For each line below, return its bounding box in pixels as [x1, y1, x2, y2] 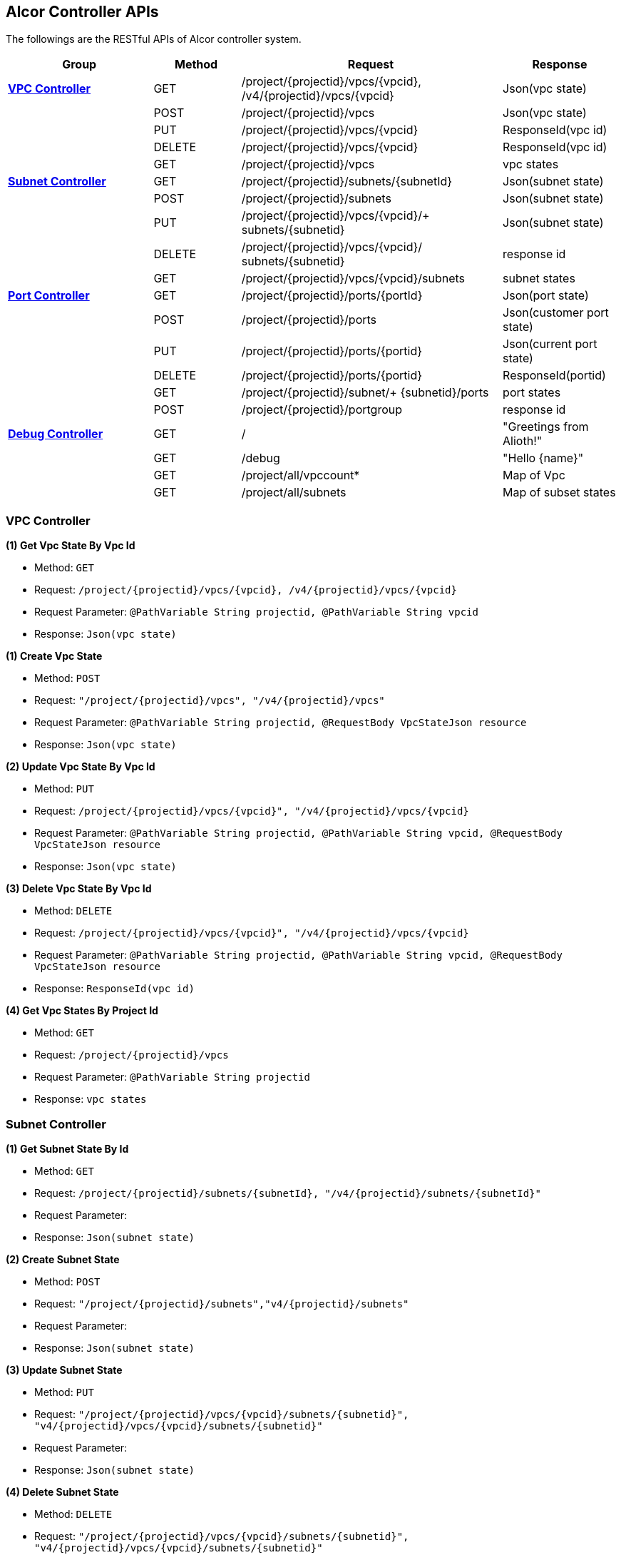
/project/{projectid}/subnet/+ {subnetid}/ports [241, 385, 489, 400]
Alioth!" [503, 434, 543, 449]
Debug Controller [8, 427, 103, 442]
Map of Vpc [503, 468, 565, 483]
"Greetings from [503, 419, 589, 434]
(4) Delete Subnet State [6, 1485, 119, 1498]
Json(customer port [503, 305, 609, 320]
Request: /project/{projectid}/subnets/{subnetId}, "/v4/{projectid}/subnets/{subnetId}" [34, 1186, 541, 1199]
